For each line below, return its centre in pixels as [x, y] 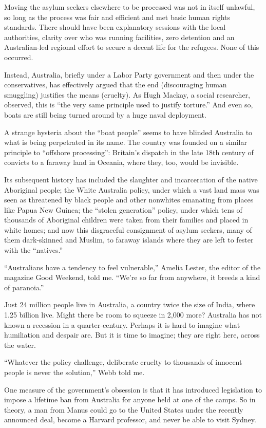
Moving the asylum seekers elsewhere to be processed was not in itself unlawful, [130, 7]
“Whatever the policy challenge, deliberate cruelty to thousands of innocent [123, 362]
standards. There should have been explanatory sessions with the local [115, 27]
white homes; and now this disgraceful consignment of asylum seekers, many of [128, 229]
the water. [20, 345]
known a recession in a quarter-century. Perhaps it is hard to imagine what [122, 324]
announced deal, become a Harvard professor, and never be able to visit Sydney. [130, 420]
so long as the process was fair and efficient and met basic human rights [117, 17]
